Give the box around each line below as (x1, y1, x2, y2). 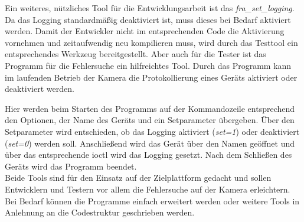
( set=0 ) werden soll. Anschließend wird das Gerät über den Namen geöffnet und (5, 137, 295, 149)
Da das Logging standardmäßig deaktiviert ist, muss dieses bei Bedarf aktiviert (5, 13, 291, 25)
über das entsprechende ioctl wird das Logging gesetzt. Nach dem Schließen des (5, 148, 292, 161)
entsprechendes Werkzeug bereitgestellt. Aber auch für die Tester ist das (5, 48, 266, 60)
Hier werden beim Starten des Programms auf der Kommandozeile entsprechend (5, 102, 295, 114)
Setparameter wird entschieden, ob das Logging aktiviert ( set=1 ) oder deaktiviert (5, 125, 300, 137)
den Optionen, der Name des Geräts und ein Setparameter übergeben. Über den (5, 114, 295, 126)
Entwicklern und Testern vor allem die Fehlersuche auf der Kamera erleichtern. (5, 183, 290, 195)
